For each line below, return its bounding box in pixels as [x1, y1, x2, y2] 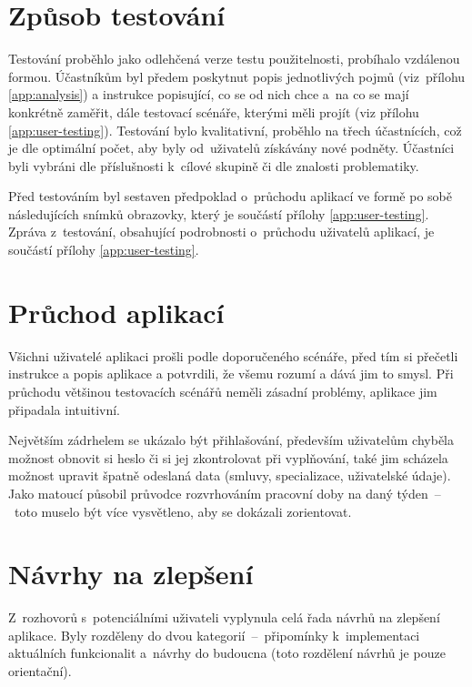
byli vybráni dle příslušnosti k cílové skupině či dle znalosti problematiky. [8, 156, 419, 175]
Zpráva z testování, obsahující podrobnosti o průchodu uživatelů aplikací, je [8, 222, 435, 241]
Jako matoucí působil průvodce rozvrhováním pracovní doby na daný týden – [8, 483, 441, 502]
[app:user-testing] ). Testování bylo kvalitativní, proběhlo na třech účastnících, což [8, 120, 462, 139]
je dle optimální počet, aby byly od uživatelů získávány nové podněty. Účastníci [8, 138, 455, 157]
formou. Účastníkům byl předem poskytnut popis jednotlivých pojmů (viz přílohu [8, 66, 466, 86]
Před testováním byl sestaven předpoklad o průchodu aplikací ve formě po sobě [8, 187, 452, 206]
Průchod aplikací [8, 293, 225, 330]
